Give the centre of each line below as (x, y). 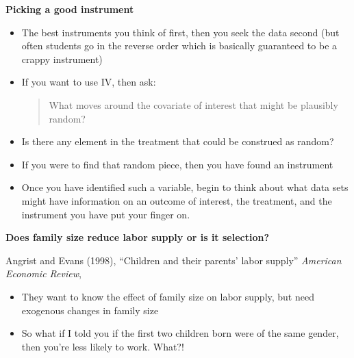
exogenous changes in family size (90, 310)
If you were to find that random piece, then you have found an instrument (177, 164)
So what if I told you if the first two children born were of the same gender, (180, 333)
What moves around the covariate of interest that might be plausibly (193, 104)
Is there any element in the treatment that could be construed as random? (178, 141)
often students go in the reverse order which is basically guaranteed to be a (179, 46)
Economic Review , (43, 273)
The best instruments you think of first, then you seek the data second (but (180, 32)
